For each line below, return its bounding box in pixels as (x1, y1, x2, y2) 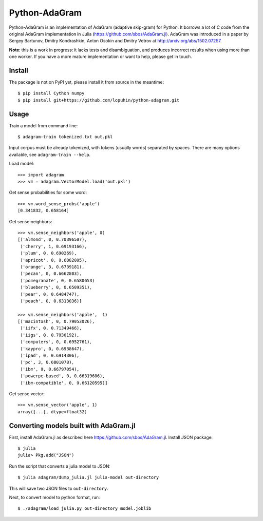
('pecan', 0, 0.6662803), (20, 271, 82, 276)
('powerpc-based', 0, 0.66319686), (20, 373, 105, 379)
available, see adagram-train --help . (9, 152, 91, 157)
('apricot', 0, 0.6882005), (20, 257, 87, 263)
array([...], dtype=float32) (18, 409, 87, 414)
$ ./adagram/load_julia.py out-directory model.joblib (18, 506, 151, 511)
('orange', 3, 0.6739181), (20, 264, 85, 270)
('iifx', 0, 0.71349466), (20, 326, 82, 331)
